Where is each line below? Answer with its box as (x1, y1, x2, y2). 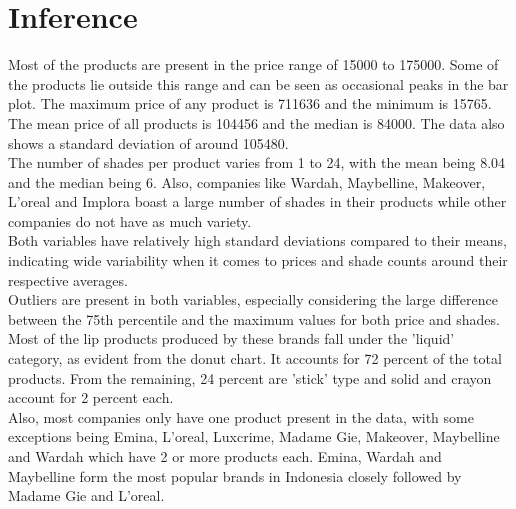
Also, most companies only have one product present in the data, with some (8, 406, 474, 427)
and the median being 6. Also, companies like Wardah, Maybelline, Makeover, (8, 171, 486, 192)
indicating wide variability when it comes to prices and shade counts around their (8, 250, 508, 271)
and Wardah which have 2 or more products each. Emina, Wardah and (8, 446, 442, 466)
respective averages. (8, 269, 128, 290)
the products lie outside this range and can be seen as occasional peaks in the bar (8, 73, 509, 94)
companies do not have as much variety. (8, 210, 252, 231)
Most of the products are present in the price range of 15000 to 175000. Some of (8, 54, 499, 75)
